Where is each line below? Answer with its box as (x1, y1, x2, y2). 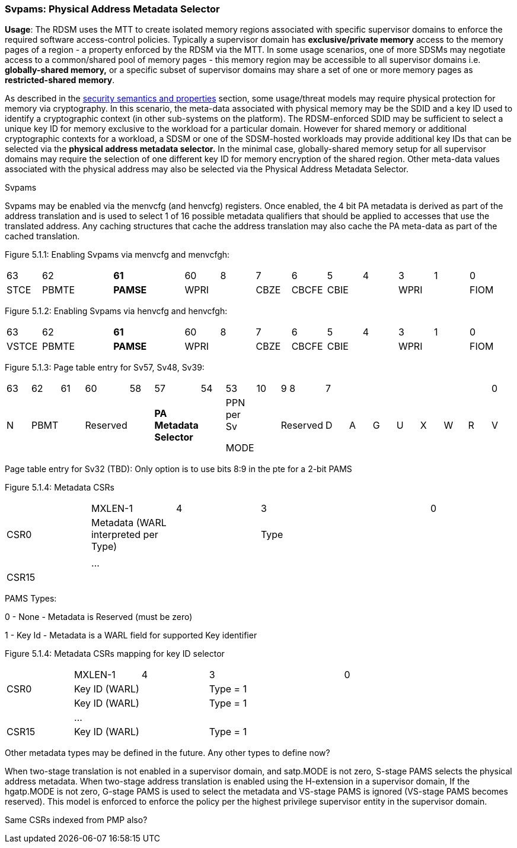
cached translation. (5, 231, 80, 242)
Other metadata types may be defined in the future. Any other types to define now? (5, 748, 330, 758)
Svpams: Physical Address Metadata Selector (5, 3, 220, 15)
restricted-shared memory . (5, 75, 115, 86)
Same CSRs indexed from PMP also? (5, 815, 148, 825)
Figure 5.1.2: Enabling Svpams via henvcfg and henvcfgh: (5, 306, 228, 317)
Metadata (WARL (91, 517, 167, 529)
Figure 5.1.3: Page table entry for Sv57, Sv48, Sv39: (5, 362, 205, 373)
